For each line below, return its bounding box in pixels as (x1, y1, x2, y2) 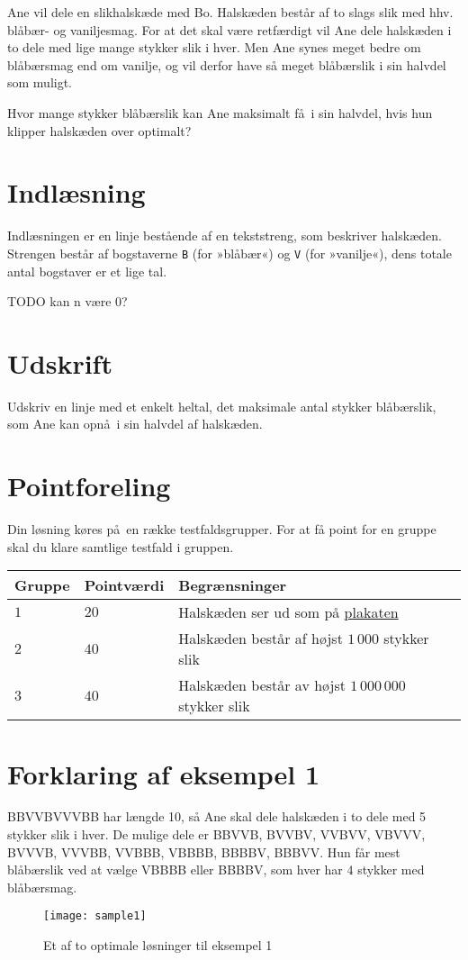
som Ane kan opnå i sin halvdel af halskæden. (7, 414, 263, 433)
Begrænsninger (178, 575, 287, 596)
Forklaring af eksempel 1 (7, 755, 320, 792)
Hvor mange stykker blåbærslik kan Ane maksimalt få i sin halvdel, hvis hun (7, 103, 433, 122)
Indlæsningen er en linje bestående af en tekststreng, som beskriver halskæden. (7, 226, 442, 245)
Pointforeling (7, 467, 171, 504)
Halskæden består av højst (178, 675, 346, 696)
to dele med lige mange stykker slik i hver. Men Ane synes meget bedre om (7, 38, 421, 57)
